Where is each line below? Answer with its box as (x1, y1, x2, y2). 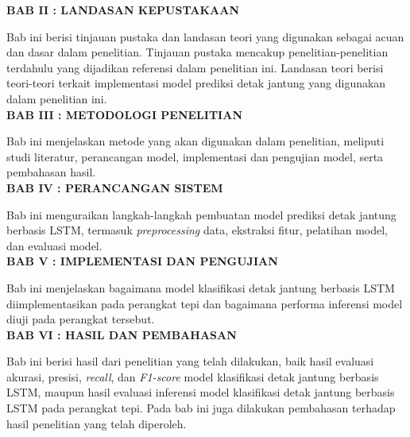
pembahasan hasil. (6, 164, 96, 180)
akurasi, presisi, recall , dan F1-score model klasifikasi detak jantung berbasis (6, 368, 379, 385)
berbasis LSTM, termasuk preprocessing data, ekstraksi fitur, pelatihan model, (6, 222, 388, 238)
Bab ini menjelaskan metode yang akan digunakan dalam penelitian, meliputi (6, 133, 385, 149)
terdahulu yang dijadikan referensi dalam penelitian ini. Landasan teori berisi (6, 59, 384, 75)
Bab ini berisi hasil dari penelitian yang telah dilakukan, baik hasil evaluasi (6, 353, 374, 369)
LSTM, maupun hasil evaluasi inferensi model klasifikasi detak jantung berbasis (6, 384, 395, 400)
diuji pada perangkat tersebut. (6, 311, 155, 327)
